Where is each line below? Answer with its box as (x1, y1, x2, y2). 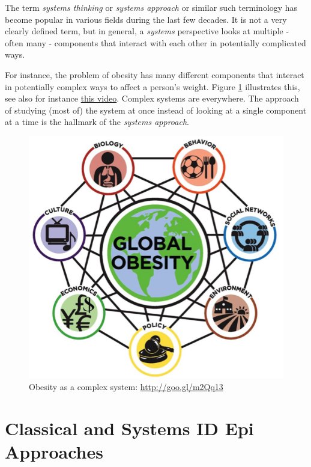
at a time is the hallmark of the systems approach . (5, 115, 189, 128)
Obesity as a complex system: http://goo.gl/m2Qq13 (29, 380, 223, 392)
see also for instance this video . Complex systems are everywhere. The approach (5, 92, 299, 105)
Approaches (5, 439, 103, 463)
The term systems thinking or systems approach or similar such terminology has (5, 1, 298, 13)
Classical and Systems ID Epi (5, 415, 254, 440)
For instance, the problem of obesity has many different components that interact (5, 68, 304, 81)
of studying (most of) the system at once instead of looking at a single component (5, 103, 307, 116)
